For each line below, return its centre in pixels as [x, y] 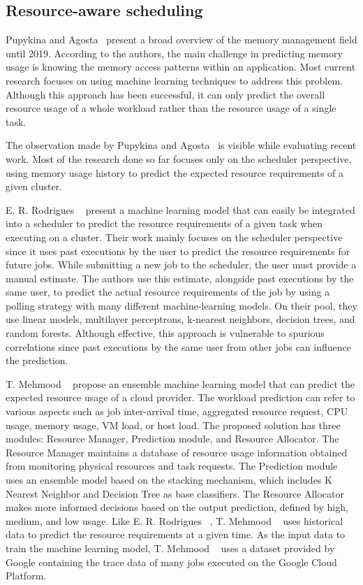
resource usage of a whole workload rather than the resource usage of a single [171, 108]
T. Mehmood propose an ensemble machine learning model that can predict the [180, 383]
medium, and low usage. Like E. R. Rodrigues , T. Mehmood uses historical [175, 520]
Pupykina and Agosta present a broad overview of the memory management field [181, 39]
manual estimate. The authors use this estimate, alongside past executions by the [180, 278]
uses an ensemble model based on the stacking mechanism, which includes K [169, 480]
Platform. [26, 576]
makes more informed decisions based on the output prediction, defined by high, [177, 507]
